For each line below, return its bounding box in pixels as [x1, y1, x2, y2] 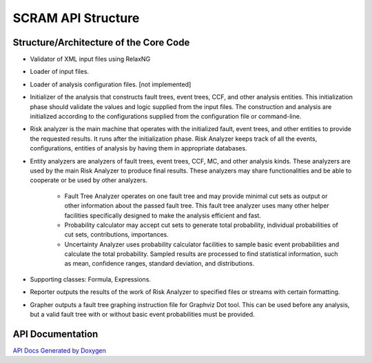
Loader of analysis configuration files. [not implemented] [30, 80, 192, 88]
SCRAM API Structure [12, 10, 140, 26]
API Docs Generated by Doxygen [12, 346, 106, 355]
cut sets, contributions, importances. [64, 230, 169, 239]
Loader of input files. [30, 68, 90, 76]
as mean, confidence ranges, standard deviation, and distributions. [64, 259, 255, 268]
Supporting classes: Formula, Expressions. [30, 275, 152, 283]
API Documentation [12, 328, 99, 340]
